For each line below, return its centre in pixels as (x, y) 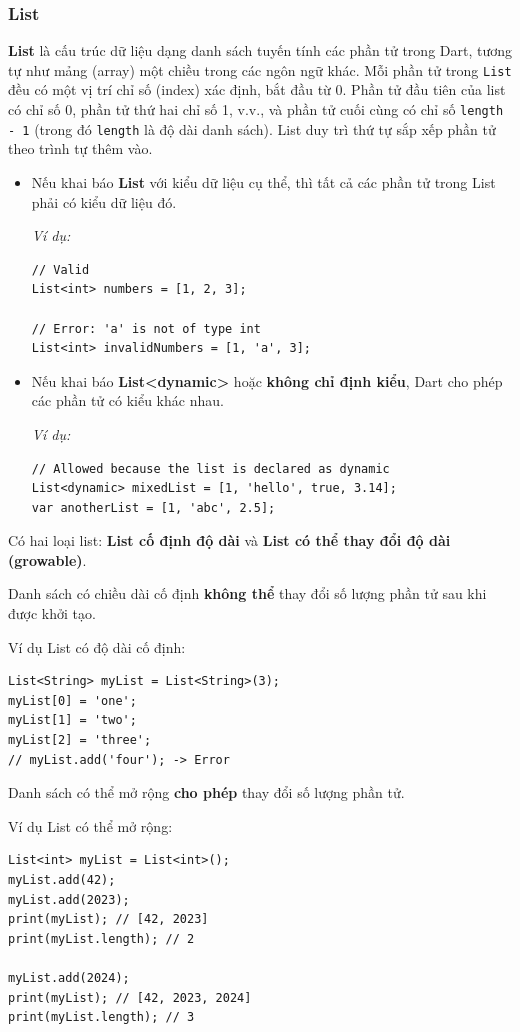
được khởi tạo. (52, 613)
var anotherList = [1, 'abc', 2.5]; (153, 507)
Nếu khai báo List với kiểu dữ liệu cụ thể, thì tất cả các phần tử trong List (263, 181)
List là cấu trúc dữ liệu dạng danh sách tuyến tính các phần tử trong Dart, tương (260, 50)
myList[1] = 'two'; (72, 720)
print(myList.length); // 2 (101, 938)
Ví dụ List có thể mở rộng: (90, 825)
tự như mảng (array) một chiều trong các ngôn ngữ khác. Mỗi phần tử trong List (260, 69)
